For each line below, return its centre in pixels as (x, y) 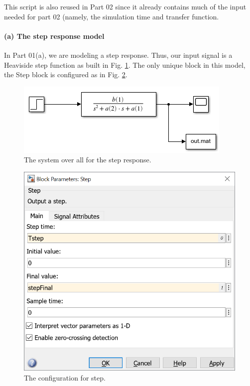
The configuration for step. (65, 377)
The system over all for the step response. (88, 160)
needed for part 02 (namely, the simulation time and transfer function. (112, 16)
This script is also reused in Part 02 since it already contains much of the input (125, 6)
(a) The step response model (54, 36)
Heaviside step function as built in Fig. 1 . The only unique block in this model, (125, 64)
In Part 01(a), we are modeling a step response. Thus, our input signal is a (118, 55)
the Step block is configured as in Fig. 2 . (66, 74)
